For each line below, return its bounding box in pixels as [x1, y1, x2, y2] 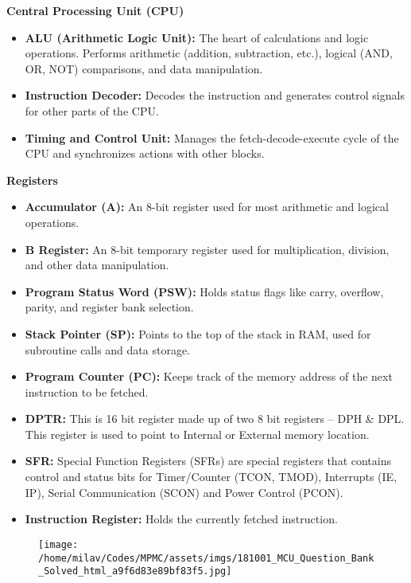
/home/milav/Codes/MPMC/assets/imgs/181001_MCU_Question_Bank [38, 552, 374, 564]
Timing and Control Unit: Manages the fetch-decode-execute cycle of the [25, 129, 399, 146]
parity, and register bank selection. [25, 299, 194, 315]
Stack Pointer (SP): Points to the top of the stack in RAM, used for [25, 325, 371, 342]
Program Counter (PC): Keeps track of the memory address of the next [25, 368, 393, 385]
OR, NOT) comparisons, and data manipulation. [25, 60, 263, 76]
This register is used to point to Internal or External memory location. [25, 425, 370, 442]
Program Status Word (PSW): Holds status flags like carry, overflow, [25, 283, 384, 299]
